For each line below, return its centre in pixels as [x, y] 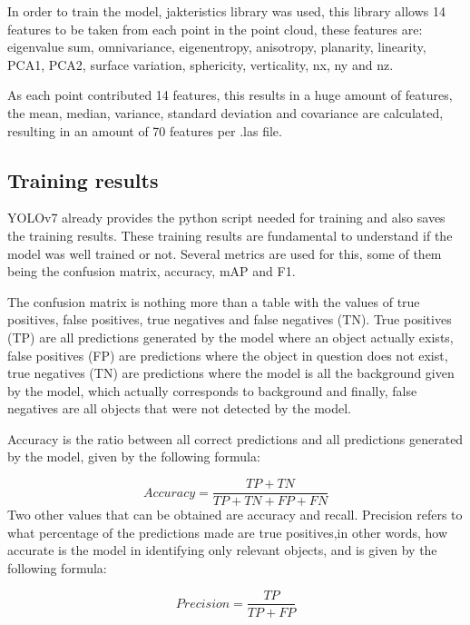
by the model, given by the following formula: [134, 456]
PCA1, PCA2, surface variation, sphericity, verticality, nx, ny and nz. [201, 64]
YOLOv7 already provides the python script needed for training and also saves [226, 218]
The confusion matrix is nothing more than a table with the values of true [214, 301]
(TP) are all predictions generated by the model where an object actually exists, [230, 337]
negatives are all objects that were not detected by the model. [179, 408]
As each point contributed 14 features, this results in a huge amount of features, [230, 95]
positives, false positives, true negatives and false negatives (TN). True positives [230, 319]
